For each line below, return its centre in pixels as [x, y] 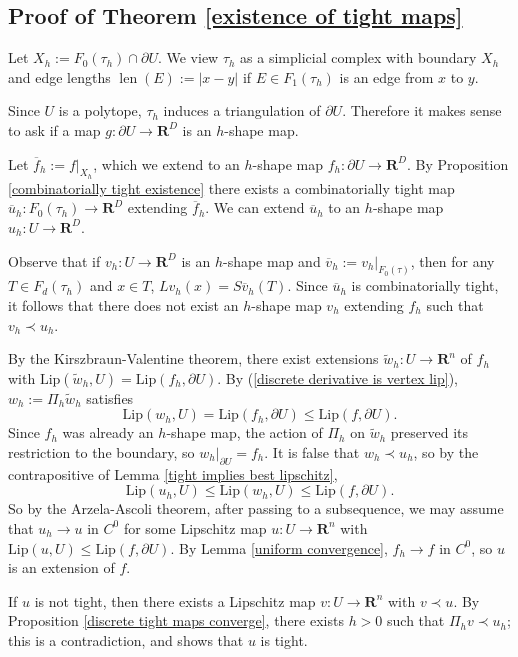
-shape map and [271, 260]
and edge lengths [59, 76]
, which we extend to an [166, 163]
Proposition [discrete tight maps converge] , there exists [176, 620]
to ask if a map [54, 129]
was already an [108, 432]
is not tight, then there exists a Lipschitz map [175, 600]
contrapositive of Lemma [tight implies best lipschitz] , [173, 473]
